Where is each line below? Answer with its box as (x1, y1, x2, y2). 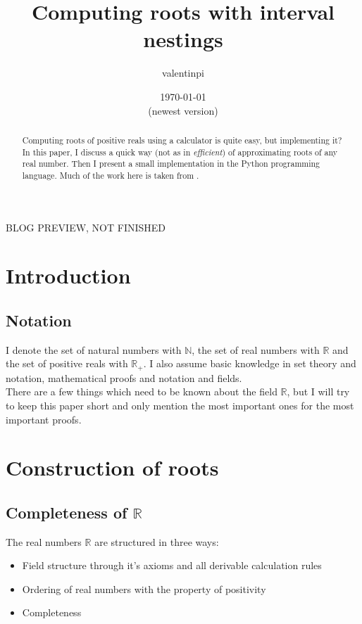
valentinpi (162, 65, 204, 80)
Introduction (6, 261, 131, 290)
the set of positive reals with (6, 356, 128, 371)
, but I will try (287, 384, 350, 399)
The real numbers (6, 534, 82, 549)
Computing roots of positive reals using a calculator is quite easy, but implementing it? (22, 134, 342, 146)
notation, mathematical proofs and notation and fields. (6, 370, 242, 385)
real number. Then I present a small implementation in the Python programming (22, 158, 320, 170)
